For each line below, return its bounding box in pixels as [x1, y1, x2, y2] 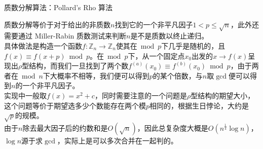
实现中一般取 [4, 90, 47, 100]
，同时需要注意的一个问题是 [94, 90, 187, 100]
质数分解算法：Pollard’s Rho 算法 [4, 2, 113, 12]
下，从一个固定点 [128, 50, 185, 61]
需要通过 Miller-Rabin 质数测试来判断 [4, 30, 126, 41]
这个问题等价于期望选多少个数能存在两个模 [4, 100, 146, 110]
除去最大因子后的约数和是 [22, 122, 108, 133]
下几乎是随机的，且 [161, 40, 226, 51]
